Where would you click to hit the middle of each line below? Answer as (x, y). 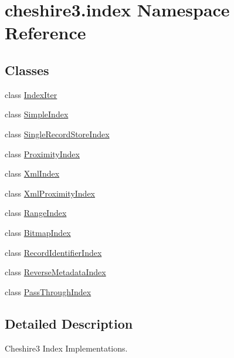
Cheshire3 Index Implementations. (66, 348)
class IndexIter (31, 94)
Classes (27, 70)
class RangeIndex (36, 213)
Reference (45, 33)
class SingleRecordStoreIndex (57, 134)
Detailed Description (69, 323)
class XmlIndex (32, 173)
